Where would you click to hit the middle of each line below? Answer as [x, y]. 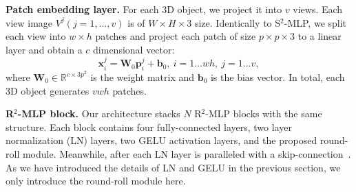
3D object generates [48, 90]
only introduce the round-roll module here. [96, 181]
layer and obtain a [44, 49]
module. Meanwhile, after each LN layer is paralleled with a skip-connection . [187, 154]
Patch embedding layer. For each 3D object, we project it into [144, 9]
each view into [36, 36]
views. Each [318, 9]
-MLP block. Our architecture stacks [99, 113]
